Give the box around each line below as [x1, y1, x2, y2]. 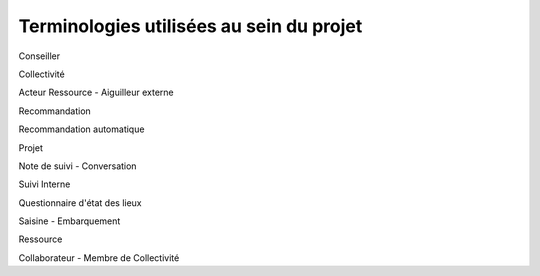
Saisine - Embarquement [18, 215, 121, 227]
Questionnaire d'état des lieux [18, 196, 142, 209]
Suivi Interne [18, 178, 71, 190]
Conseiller [18, 50, 61, 62]
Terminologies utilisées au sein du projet [18, 15, 363, 37]
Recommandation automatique [18, 123, 145, 135]
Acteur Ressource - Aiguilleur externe [18, 86, 174, 99]
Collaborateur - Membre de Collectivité [18, 251, 180, 264]
